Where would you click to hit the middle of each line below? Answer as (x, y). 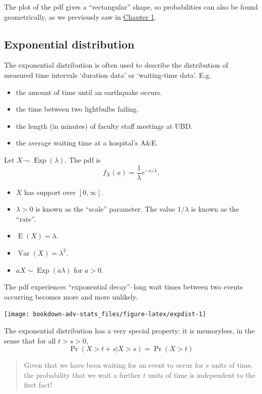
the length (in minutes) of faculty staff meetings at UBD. (104, 126)
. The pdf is (83, 159)
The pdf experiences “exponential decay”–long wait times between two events (123, 287)
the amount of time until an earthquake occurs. (89, 92)
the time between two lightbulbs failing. (77, 109)
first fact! (38, 385)
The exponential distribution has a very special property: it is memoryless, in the (129, 331)
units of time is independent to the (202, 375)
